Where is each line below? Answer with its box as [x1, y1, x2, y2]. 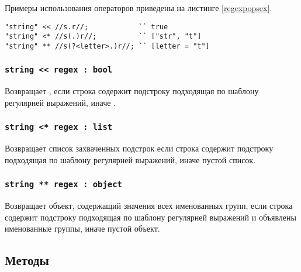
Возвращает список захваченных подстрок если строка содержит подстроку [5, 142, 274, 154]
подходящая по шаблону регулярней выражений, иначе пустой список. [5, 153, 256, 166]
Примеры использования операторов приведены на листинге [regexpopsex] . [5, 2, 272, 13]
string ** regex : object [5, 180, 122, 190]
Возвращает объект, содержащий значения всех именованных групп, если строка [5, 199, 293, 212]
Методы [5, 251, 49, 269]
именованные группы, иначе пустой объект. [5, 222, 160, 235]
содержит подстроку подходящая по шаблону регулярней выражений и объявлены [5, 211, 296, 223]
